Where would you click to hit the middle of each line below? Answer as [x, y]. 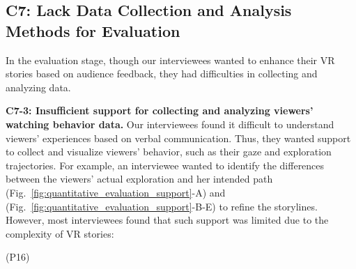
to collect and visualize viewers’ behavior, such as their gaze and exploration [169, 152]
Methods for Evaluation [93, 30]
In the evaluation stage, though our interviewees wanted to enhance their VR [170, 60]
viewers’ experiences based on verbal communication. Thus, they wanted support [178, 138]
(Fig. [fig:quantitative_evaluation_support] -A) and [116, 192]
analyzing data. [38, 87]
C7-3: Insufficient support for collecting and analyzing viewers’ [160, 110]
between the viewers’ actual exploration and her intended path [139, 179]
